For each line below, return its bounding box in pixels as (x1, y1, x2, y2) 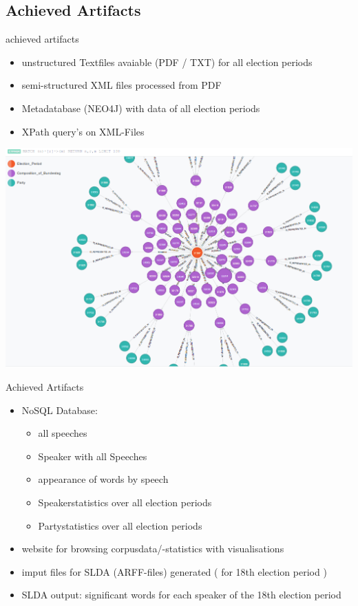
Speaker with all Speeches (38, 448, 147, 463)
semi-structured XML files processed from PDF (21, 78, 222, 92)
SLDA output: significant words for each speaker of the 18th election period (21, 587, 341, 602)
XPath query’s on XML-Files (21, 124, 145, 138)
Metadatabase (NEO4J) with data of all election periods (21, 100, 260, 115)
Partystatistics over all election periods (38, 518, 202, 532)
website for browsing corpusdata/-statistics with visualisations (21, 541, 284, 556)
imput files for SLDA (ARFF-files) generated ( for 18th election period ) (21, 564, 327, 578)
